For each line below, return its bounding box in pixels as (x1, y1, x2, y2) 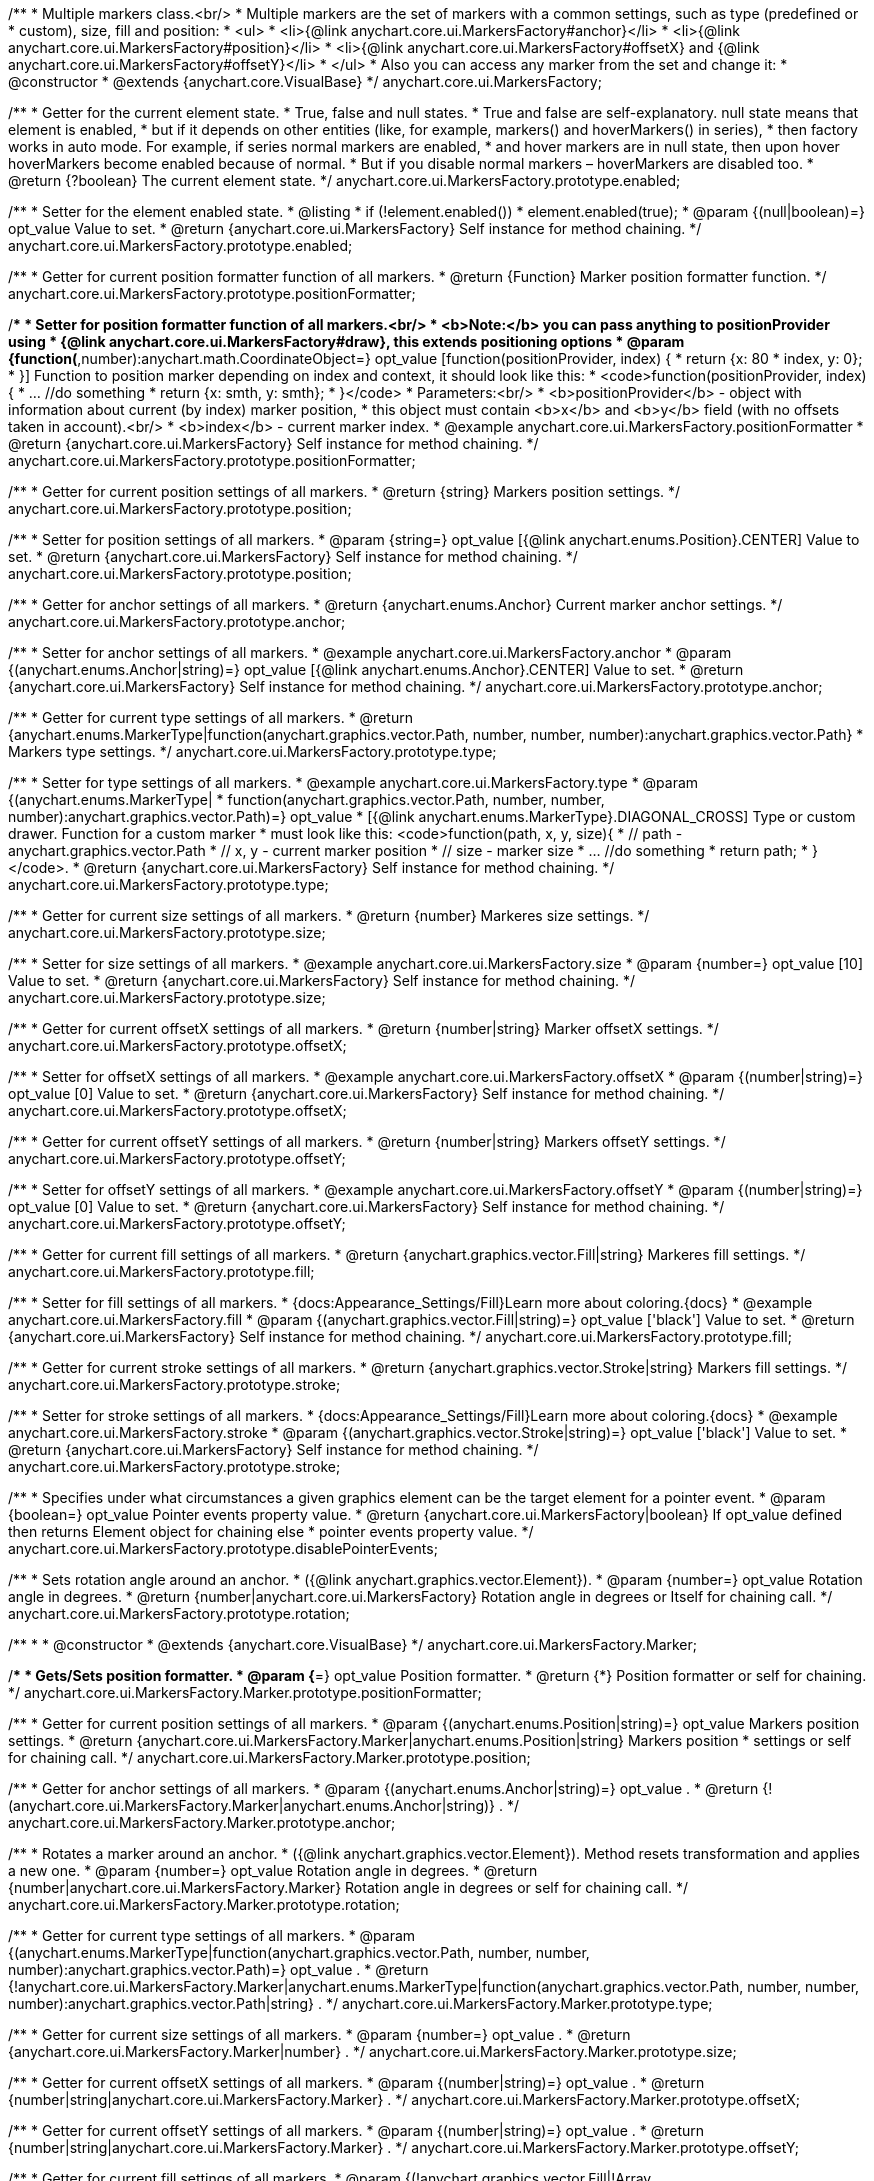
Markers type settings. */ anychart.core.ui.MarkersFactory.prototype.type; (8, 743, 497, 760)
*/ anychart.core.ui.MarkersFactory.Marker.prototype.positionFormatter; (8, 1684, 482, 1701)
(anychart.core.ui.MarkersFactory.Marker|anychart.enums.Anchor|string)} (8, 1797, 496, 1814)
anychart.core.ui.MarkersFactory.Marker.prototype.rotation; (8, 1896, 400, 1913)
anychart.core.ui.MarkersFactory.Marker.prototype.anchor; (8, 1814, 396, 1831)
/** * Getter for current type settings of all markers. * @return (8, 709, 413, 726)
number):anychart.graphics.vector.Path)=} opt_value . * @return (8, 1961, 429, 1978)
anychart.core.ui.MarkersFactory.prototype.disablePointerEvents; (8, 1540, 438, 1557)
